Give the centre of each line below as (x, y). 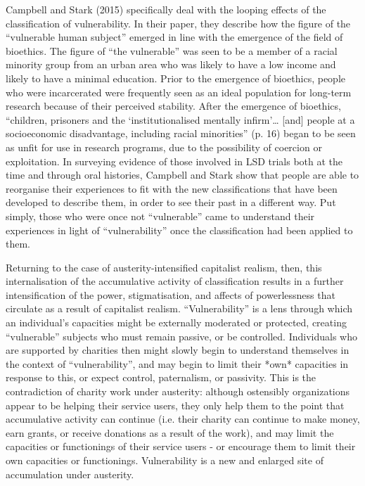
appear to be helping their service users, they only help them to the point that (175, 405)
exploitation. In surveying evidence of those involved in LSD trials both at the (174, 161)
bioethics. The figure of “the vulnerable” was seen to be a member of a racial (172, 50)
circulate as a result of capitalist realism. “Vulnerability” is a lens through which (179, 308)
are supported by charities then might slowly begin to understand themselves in (178, 350)
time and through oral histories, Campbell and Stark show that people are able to (182, 175)
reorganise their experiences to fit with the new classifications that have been (172, 188)
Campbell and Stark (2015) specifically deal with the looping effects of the (166, 9)
